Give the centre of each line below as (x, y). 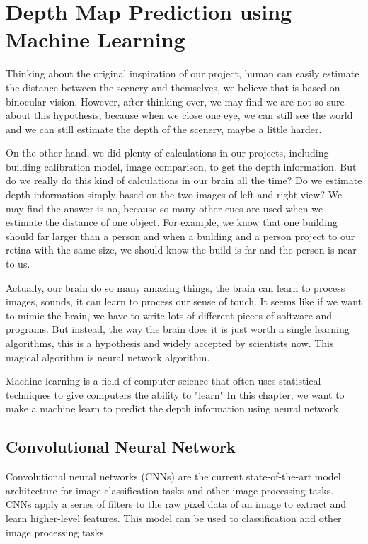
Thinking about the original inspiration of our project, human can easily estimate (183, 73)
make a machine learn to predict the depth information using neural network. (174, 408)
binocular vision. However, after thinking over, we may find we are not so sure (175, 101)
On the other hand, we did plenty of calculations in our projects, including (167, 153)
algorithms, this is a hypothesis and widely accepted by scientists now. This (170, 343)
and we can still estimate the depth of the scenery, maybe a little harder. (164, 129)
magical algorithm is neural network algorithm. (108, 357)
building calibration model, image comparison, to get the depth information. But (181, 166)
